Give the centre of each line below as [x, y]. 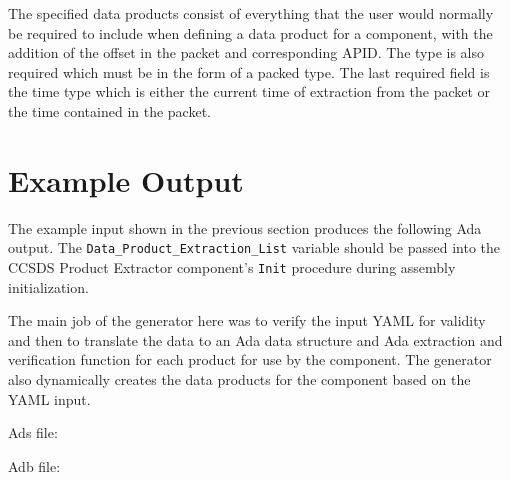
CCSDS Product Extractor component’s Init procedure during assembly [232, 266]
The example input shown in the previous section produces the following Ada [245, 227]
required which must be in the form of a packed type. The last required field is [249, 71]
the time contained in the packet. [109, 110]
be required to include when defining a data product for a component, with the [250, 32]
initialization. [48, 286]
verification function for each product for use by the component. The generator [250, 359]
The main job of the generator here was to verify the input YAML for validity [247, 320]
